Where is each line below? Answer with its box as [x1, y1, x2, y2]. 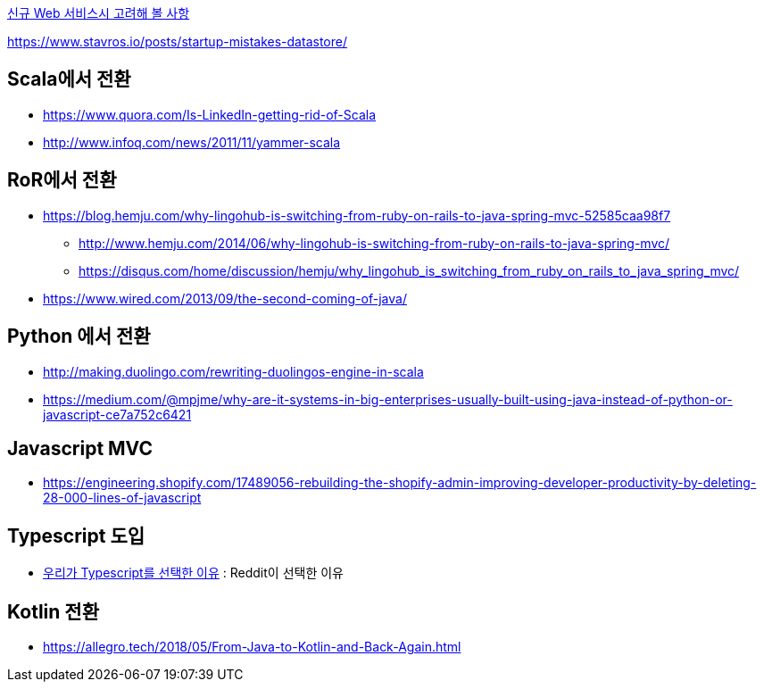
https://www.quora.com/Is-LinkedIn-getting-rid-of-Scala [43, 106, 377, 122]
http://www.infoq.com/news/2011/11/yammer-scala [43, 134, 341, 150]
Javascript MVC [7, 436, 153, 460]
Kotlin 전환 [7, 600, 99, 623]
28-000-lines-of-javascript [43, 490, 202, 506]
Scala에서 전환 [7, 68, 131, 91]
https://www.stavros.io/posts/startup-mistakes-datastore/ [7, 34, 347, 49]
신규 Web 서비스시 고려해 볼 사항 [7, 5, 190, 21]
